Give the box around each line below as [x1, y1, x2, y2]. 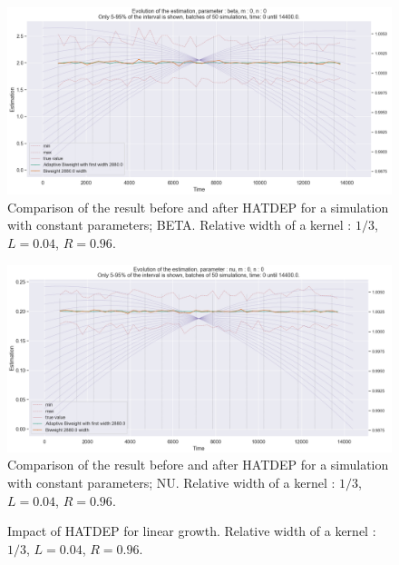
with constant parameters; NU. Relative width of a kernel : [7, 472, 336, 491]
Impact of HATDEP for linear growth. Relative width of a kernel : [7, 521, 376, 540]
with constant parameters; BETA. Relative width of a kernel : [7, 215, 352, 234]
